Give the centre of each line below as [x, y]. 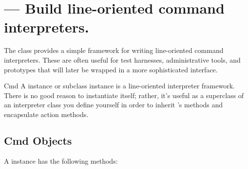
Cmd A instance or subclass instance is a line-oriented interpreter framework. [119, 86]
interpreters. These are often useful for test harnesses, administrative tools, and [122, 59]
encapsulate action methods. [46, 114]
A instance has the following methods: [61, 161]
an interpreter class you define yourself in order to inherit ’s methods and [114, 105]
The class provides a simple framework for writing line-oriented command [114, 50]
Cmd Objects [38, 140]
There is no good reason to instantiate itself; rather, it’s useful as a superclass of [124, 95]
